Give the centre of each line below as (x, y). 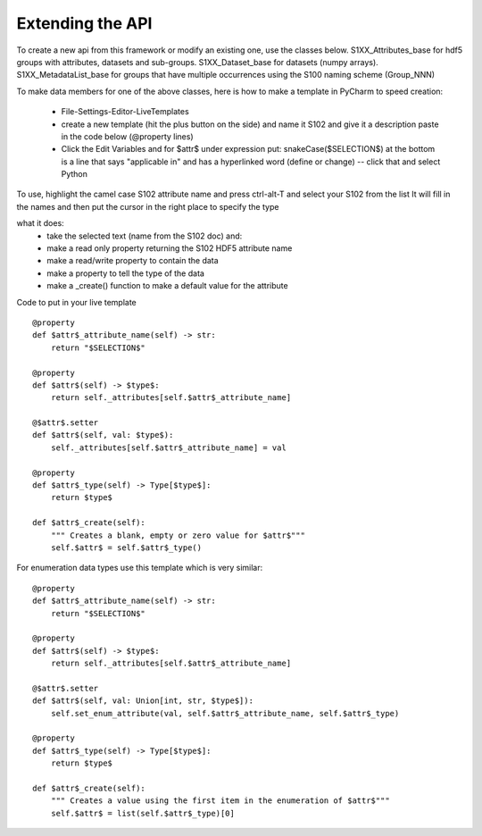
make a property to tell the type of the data (126, 273)
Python (75, 174)
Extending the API (84, 23)
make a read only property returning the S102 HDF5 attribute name (170, 248)
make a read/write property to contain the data (133, 261)
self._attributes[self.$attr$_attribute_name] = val (169, 447)
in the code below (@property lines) (127, 136)
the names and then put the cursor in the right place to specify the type (148, 206)
